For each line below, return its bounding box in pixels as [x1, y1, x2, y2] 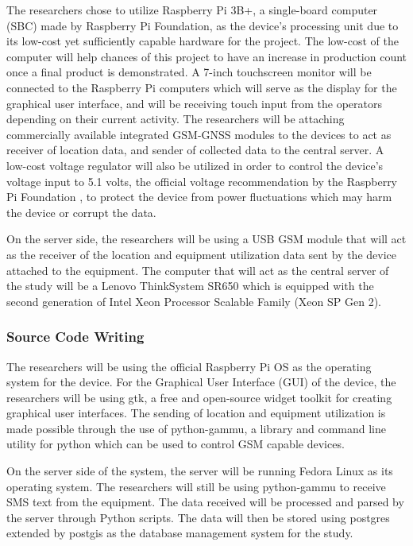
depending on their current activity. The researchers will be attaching [6, 110, 345, 127]
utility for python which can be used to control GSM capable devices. [6, 436, 345, 452]
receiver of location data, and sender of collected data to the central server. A [6, 141, 384, 158]
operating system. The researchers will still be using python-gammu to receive [6, 478, 386, 494]
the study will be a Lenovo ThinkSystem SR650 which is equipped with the [6, 277, 374, 294]
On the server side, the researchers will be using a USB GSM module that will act [6, 230, 407, 247]
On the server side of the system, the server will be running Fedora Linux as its [6, 463, 393, 479]
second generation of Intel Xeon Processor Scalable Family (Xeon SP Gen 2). [6, 292, 381, 309]
